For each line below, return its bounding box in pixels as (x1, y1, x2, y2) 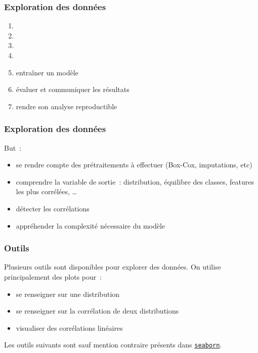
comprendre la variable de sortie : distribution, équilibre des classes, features (16, 176, 254, 187)
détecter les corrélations (16, 203, 90, 213)
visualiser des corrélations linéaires (16, 322, 123, 333)
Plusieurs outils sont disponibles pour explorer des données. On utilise (4, 261, 221, 272)
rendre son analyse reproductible (16, 101, 117, 111)
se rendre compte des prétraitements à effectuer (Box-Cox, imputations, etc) (16, 159, 252, 170)
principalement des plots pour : (4, 271, 102, 282)
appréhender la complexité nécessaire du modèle (16, 220, 165, 231)
